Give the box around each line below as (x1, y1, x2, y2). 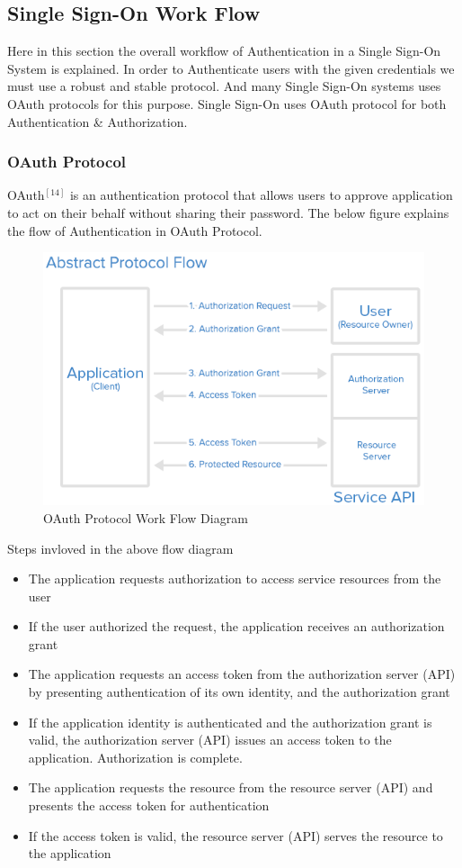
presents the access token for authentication (28, 796, 270, 815)
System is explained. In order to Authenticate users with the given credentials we (7, 59, 455, 77)
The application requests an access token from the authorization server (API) (28, 665, 456, 683)
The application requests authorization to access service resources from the (28, 569, 441, 588)
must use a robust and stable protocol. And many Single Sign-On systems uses (7, 77, 441, 95)
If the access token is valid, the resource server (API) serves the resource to (28, 826, 443, 845)
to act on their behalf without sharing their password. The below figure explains (7, 203, 449, 222)
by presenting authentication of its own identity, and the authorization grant (28, 683, 450, 701)
